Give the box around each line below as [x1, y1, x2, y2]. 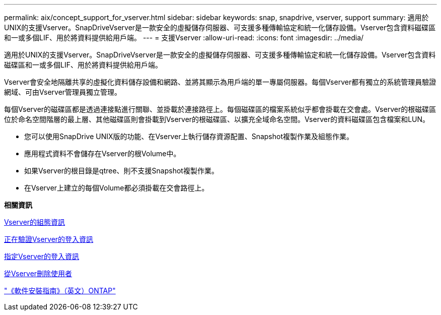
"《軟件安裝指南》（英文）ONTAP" [4, 286, 116, 295]
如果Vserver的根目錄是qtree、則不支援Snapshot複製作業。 [24, 166, 218, 175]
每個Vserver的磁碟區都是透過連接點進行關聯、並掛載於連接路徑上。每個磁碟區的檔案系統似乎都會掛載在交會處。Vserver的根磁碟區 [4, 105, 436, 113]
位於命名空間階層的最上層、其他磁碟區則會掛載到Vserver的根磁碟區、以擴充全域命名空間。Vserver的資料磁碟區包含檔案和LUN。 [4, 115, 430, 123]
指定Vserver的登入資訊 [4, 252, 80, 261]
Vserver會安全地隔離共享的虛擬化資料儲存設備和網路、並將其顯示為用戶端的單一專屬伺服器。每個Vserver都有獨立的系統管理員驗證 [4, 78, 436, 86]
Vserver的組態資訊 [4, 218, 65, 226]
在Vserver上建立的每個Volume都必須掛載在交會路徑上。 [24, 183, 209, 192]
